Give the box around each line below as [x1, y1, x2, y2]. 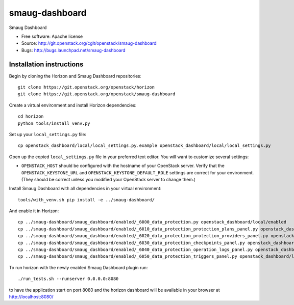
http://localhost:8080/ [9, 294, 54, 300]
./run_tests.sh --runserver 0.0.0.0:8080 [18, 276, 119, 282]
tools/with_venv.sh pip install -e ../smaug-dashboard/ [18, 197, 155, 202]
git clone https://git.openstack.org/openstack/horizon [18, 84, 155, 90]
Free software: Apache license [21, 33, 83, 39]
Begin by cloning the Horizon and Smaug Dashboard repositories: [9, 73, 142, 79]
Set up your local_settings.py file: [9, 131, 87, 137]
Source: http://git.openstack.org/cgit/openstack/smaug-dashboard [21, 40, 157, 46]
